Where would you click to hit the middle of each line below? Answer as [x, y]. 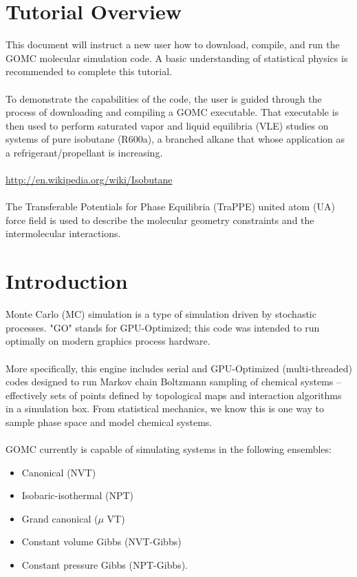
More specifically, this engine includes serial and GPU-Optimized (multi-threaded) [179, 368]
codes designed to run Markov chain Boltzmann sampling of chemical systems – [173, 382]
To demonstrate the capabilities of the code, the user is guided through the [164, 98]
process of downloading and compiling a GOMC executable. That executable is [172, 112]
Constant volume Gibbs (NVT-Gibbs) [101, 541]
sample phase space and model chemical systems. [109, 422]
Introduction [67, 281]
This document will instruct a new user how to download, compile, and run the [173, 44]
